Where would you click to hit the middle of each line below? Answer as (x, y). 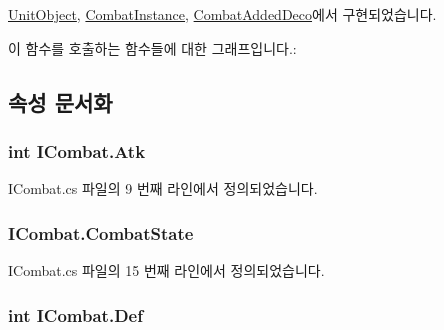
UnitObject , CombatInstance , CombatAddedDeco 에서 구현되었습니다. (222, 14)
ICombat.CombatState (101, 232)
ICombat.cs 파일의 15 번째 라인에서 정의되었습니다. (166, 270)
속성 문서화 (60, 101)
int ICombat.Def (75, 314)
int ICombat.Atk (77, 150)
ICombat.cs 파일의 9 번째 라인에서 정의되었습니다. (163, 188)
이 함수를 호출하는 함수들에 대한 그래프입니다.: (152, 47)
